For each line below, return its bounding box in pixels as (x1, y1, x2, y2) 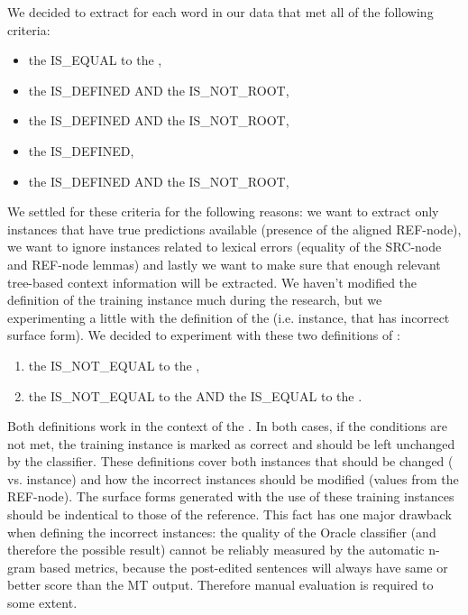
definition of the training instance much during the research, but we (7, 290, 382, 309)
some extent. (7, 593, 78, 612)
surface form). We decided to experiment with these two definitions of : (7, 326, 400, 344)
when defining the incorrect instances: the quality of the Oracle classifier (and (7, 522, 436, 541)
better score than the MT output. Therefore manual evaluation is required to (7, 575, 434, 594)
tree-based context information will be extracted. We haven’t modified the (7, 272, 418, 291)
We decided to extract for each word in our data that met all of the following (7, 3, 434, 21)
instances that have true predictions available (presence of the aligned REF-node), (7, 219, 462, 238)
